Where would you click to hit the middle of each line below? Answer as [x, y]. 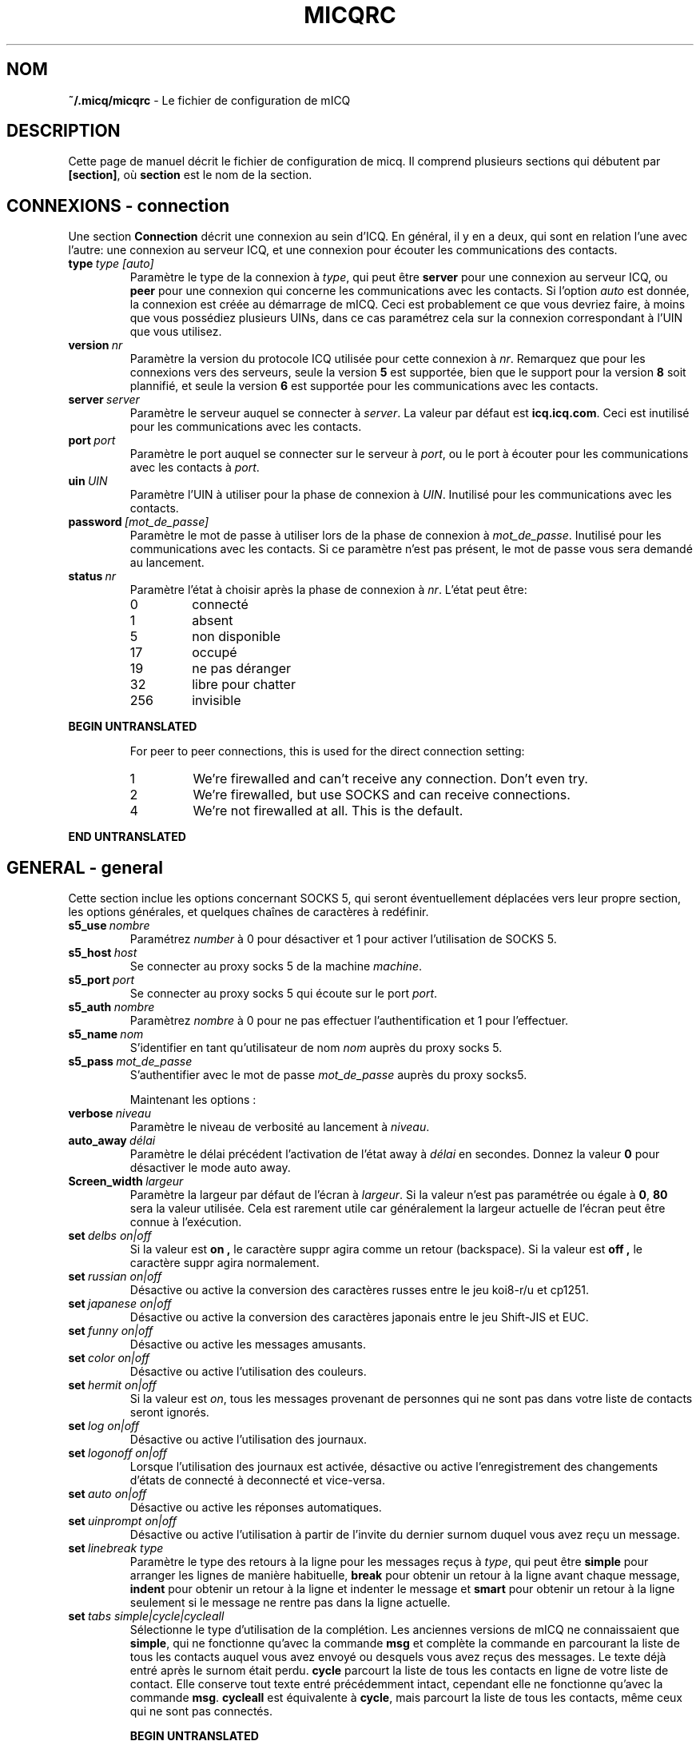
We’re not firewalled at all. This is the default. [328, 811]
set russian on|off [115, 1277]
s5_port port [101, 980]
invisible [217, 701]
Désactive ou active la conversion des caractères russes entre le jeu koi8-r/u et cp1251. [360, 1290]
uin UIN [88, 481]
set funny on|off [111, 1331]
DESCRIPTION [64, 131]
